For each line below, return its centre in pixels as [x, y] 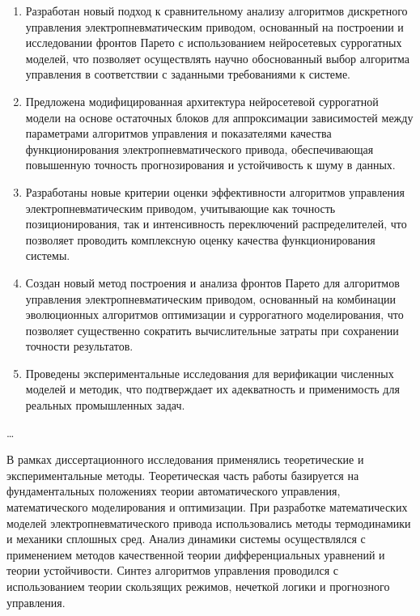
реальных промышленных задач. [105, 405]
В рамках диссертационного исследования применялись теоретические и [185, 459]
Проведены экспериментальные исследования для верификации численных [210, 373]
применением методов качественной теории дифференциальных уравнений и [196, 554]
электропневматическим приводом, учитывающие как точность [180, 208]
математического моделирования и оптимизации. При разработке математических [207, 507]
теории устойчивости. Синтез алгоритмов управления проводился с [173, 570]
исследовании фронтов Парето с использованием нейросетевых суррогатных [214, 42]
